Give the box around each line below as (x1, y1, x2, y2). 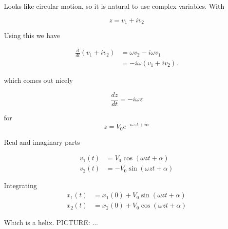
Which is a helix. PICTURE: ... (4, 217, 98, 228)
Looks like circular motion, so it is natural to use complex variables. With (4, 1, 225, 11)
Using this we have (4, 30, 60, 40)
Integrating (4, 180, 37, 191)
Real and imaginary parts (4, 136, 80, 147)
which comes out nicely (4, 75, 73, 85)
